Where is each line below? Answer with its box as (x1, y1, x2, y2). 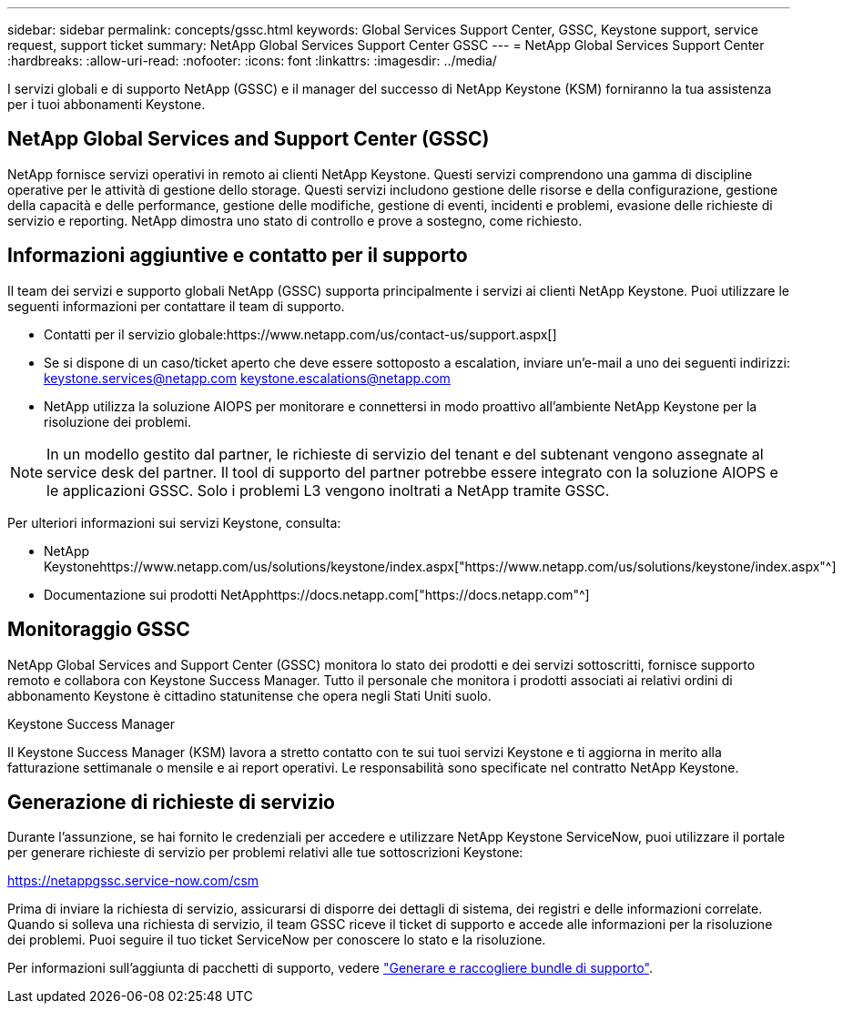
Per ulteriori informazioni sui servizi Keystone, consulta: (7, 514, 341, 531)
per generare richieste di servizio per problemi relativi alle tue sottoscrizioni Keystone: (7, 844, 523, 861)
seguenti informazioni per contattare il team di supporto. (7, 298, 345, 314)
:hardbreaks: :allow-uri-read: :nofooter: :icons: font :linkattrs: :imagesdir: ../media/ (7, 53, 497, 68)
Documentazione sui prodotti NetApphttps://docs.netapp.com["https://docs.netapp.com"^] (44, 586, 590, 602)
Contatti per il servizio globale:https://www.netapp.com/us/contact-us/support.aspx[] (44, 326, 557, 342)
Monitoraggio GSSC (7, 618, 190, 642)
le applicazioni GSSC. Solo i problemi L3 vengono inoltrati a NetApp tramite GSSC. (46, 480, 610, 500)
